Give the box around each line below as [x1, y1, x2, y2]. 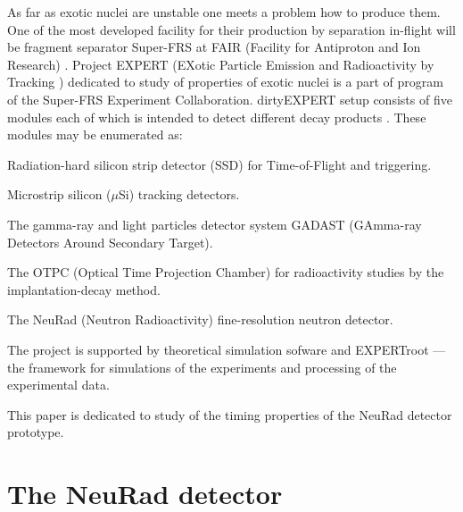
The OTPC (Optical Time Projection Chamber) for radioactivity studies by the [7, 263, 444, 281]
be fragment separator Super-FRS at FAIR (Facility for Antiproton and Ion [7, 38, 421, 56]
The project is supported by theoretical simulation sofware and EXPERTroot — [7, 340, 446, 358]
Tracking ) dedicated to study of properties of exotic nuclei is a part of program [7, 72, 443, 91]
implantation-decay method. [7, 280, 161, 298]
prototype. [7, 423, 64, 441]
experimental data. [7, 375, 110, 394]
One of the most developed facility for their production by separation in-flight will [7, 20, 456, 38]
